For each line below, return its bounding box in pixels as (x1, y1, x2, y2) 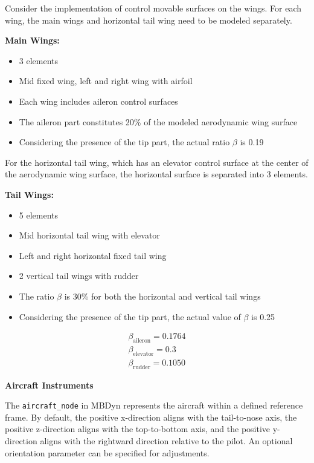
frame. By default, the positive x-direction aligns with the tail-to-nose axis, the (5, 410, 297, 423)
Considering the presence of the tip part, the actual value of (19, 310, 241, 323)
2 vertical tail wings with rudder (19, 269, 139, 282)
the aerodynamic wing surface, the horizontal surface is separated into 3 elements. (5, 168, 308, 180)
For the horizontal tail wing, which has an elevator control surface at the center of (5, 156, 309, 168)
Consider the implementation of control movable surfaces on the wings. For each (5, 2, 302, 14)
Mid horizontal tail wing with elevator (19, 229, 160, 241)
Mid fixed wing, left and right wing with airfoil (19, 74, 193, 87)
